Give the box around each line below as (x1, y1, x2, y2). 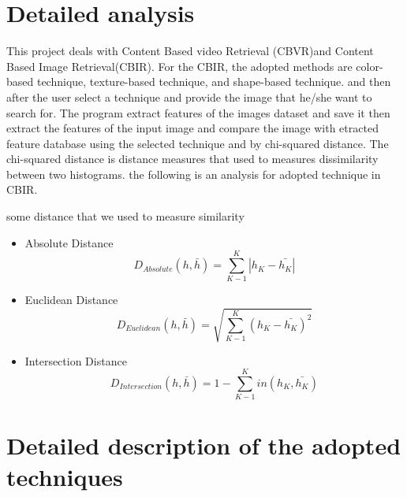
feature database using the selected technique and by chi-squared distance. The (6, 135, 389, 151)
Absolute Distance (24, 234, 114, 250)
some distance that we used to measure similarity (6, 208, 245, 224)
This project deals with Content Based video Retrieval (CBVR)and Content (6, 43, 374, 59)
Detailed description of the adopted (6, 429, 401, 462)
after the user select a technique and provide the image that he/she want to (6, 88, 372, 105)
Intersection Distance (24, 352, 127, 369)
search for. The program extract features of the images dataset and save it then (6, 104, 390, 121)
